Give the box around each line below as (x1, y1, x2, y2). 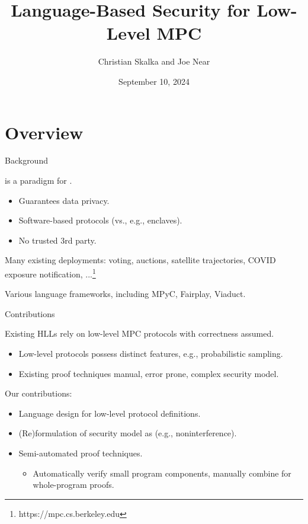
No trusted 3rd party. (18, 234, 97, 246)
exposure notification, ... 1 (5, 266, 96, 280)
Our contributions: (5, 387, 72, 400)
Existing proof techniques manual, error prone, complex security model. (18, 367, 279, 379)
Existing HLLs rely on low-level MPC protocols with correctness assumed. (5, 327, 274, 340)
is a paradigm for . (5, 174, 72, 187)
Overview (5, 120, 84, 144)
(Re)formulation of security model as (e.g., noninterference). (18, 427, 237, 439)
